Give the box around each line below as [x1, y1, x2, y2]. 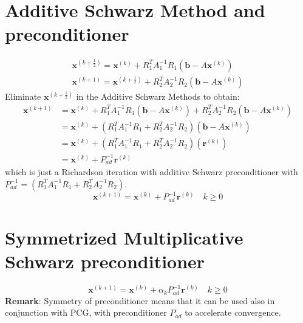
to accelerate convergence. [185, 306, 281, 319]
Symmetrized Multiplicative [5, 224, 243, 249]
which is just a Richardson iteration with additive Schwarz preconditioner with [5, 165, 298, 178]
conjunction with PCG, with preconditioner [5, 306, 167, 319]
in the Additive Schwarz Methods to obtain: [76, 90, 240, 103]
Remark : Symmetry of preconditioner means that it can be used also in [5, 294, 275, 307]
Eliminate [5, 90, 41, 103]
